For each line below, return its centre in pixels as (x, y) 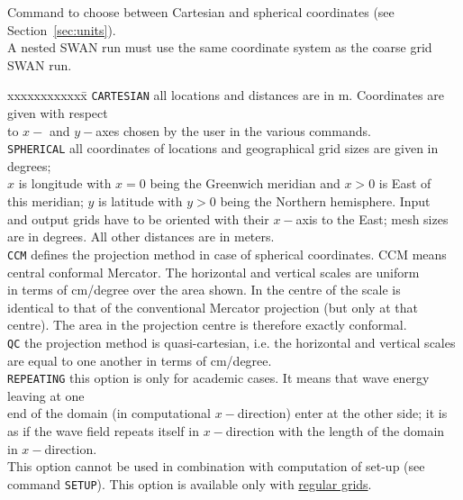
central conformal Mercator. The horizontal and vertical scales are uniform (213, 272)
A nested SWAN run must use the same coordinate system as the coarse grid (220, 47)
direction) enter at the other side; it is (342, 413)
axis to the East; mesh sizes (372, 218)
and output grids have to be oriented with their (138, 218)
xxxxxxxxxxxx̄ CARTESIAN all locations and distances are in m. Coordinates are (226, 95)
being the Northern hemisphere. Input (325, 201)
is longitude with (65, 183)
